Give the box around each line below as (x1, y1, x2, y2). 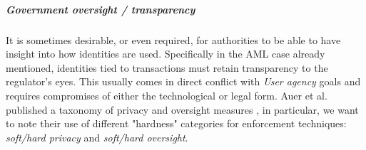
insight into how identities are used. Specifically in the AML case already (6, 46, 325, 61)
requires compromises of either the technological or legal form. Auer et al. (6, 87, 327, 102)
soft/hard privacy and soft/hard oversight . (6, 129, 188, 144)
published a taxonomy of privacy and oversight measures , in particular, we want (6, 102, 359, 117)
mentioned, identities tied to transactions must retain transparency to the (6, 60, 328, 75)
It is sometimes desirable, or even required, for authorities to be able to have (6, 32, 341, 47)
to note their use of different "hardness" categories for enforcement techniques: (6, 116, 347, 131)
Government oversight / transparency (6, 1, 195, 16)
